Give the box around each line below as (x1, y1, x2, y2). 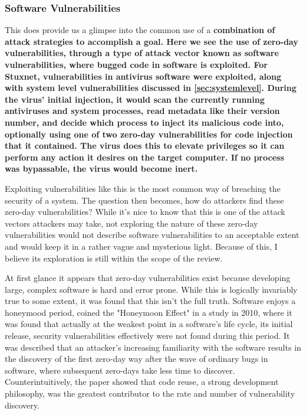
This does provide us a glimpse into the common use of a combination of (5, 24, 275, 36)
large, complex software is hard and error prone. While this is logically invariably (5, 283, 298, 295)
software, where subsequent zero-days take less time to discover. (5, 364, 235, 376)
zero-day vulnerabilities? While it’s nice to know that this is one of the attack (5, 205, 285, 218)
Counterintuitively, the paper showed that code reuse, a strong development (5, 375, 279, 388)
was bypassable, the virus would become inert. (5, 162, 198, 175)
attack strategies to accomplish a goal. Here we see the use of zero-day (5, 35, 298, 47)
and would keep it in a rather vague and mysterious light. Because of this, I (5, 240, 278, 252)
